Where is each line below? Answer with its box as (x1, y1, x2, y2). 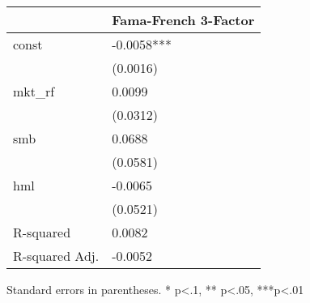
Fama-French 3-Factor (112, 11, 255, 29)
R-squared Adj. (13, 246, 100, 265)
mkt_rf (13, 82, 55, 100)
